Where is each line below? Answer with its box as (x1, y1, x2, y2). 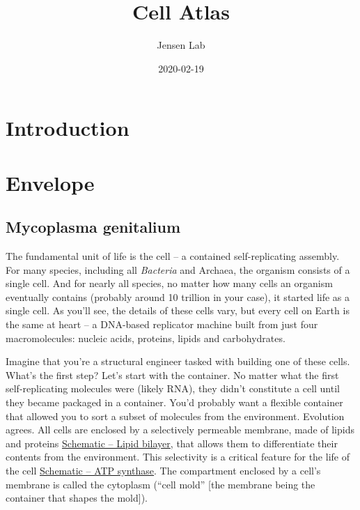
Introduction (6, 114, 130, 142)
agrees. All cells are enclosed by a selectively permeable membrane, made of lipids (6, 422, 354, 437)
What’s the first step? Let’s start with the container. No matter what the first (6, 367, 339, 382)
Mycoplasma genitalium (6, 216, 181, 238)
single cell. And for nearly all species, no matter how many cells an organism (6, 276, 333, 291)
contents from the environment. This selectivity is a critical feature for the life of (6, 449, 350, 464)
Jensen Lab (157, 38, 205, 52)
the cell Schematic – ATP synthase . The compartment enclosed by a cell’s (6, 463, 321, 477)
